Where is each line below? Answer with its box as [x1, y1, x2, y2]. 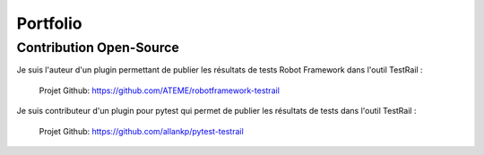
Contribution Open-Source [16, 39, 179, 56]
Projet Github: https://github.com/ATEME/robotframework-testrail [39, 85, 280, 96]
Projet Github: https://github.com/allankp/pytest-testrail [39, 125, 244, 136]
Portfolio [16, 13, 82, 33]
